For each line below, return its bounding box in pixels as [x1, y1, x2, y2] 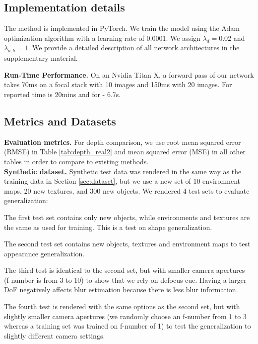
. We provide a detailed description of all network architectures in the [28, 42, 240, 53]
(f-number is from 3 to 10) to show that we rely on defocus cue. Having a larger [4, 274, 247, 285]
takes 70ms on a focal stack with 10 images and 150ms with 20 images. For [4, 79, 232, 90]
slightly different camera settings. [4, 330, 105, 341]
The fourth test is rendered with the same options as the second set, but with [4, 301, 240, 312]
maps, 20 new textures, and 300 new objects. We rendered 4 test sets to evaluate [4, 185, 250, 196]
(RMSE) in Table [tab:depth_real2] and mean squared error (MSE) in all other [4, 146, 246, 157]
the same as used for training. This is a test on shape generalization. [4, 222, 212, 232]
